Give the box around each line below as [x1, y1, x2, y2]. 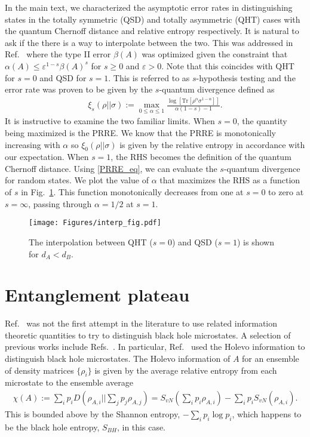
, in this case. [116, 420, 166, 433]
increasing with [5, 138, 60, 150]
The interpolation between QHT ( [29, 235, 153, 248]
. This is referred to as [108, 71, 190, 84]
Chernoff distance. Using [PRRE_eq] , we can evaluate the [5, 162, 217, 174]
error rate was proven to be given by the [5, 83, 153, 96]
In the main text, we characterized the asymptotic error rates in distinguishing [5, 1, 293, 13]
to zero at [268, 186, 304, 198]
